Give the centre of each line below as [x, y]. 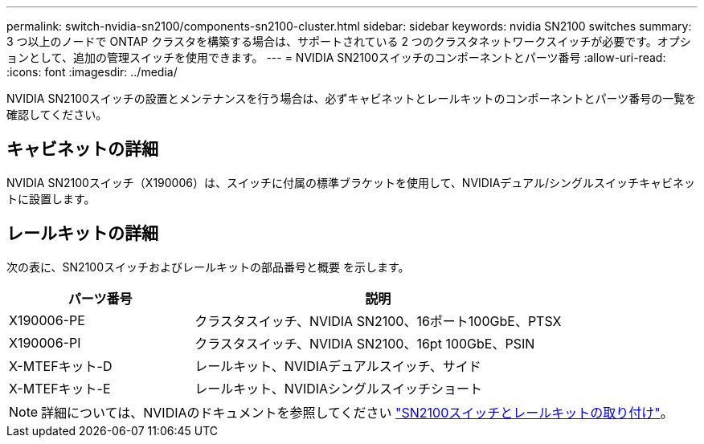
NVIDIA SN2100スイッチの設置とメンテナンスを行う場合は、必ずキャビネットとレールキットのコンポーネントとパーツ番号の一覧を [352, 98]
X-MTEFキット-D [61, 366]
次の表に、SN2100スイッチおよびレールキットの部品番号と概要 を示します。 [208, 267]
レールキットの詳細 [82, 234]
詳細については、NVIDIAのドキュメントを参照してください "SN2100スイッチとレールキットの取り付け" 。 [357, 412]
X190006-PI [45, 342]
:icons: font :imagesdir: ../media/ [92, 72]
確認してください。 [57, 114]
